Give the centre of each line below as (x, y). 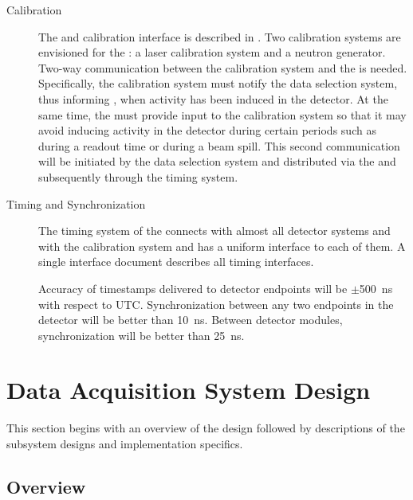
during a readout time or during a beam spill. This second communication (219, 145)
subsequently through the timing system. (138, 176)
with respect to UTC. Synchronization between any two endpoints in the (216, 304)
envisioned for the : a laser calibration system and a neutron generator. (212, 52)
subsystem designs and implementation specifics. (125, 443)
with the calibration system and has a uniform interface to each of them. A (222, 246)
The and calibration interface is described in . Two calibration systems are (220, 36)
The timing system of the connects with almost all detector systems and (214, 230)
